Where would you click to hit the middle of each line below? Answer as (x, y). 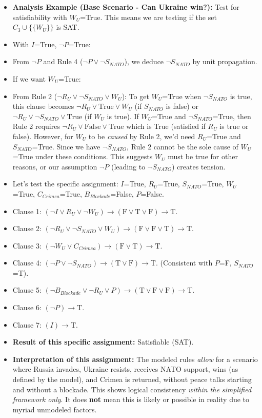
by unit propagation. (225, 61)
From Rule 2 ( (35, 96)
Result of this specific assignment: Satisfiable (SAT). (103, 342)
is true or (234, 126)
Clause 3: (27, 245)
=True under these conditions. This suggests (83, 156)
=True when (182, 96)
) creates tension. (198, 166)
